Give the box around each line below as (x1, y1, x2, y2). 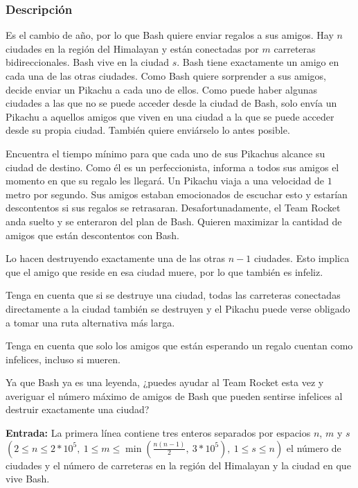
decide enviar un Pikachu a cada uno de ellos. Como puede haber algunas (6, 82, 317, 96)
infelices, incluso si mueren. (6, 351, 120, 366)
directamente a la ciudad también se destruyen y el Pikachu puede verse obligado (6, 301, 350, 315)
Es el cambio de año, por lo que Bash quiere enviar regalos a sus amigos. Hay (6, 28, 334, 42)
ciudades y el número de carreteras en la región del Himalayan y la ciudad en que (6, 458, 351, 472)
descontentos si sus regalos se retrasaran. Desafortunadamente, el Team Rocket (6, 200, 341, 215)
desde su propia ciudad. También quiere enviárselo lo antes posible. (6, 123, 290, 137)
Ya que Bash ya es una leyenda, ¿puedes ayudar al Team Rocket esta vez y (6, 375, 324, 390)
